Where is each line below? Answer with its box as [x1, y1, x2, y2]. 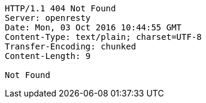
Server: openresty [5, 13, 91, 23]
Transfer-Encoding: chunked [5, 42, 137, 51]
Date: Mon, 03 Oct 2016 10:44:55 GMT [5, 23, 182, 32]
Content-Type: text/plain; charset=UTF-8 [5, 32, 202, 42]
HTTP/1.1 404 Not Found [5, 4, 116, 13]
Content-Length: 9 [5, 51, 91, 61]
